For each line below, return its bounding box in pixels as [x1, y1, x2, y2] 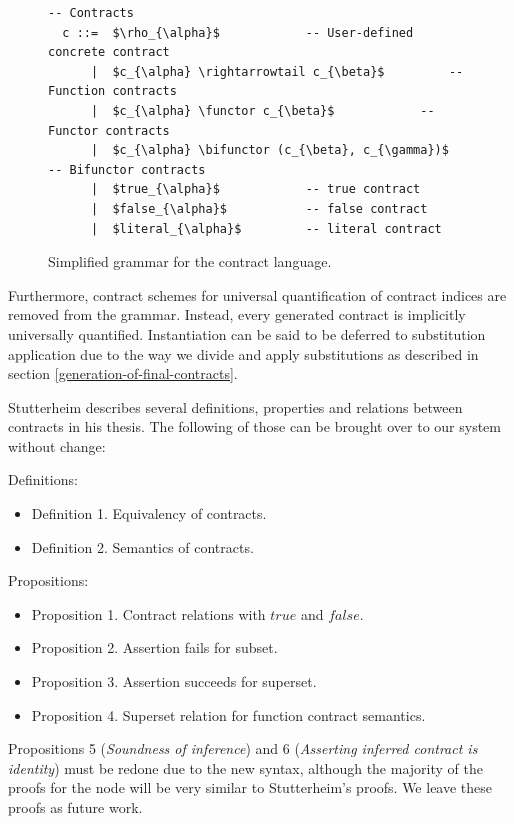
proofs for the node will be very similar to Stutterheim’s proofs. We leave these [8, 777, 493, 798]
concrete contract [48, 45, 170, 60]
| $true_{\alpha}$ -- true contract [90, 182, 421, 197]
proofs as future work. [8, 797, 143, 817]
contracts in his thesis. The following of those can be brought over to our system [8, 416, 501, 437]
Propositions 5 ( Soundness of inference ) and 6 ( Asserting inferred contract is [8, 738, 478, 759]
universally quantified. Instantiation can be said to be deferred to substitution [8, 323, 486, 344]
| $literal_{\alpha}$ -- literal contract [90, 221, 442, 236]
